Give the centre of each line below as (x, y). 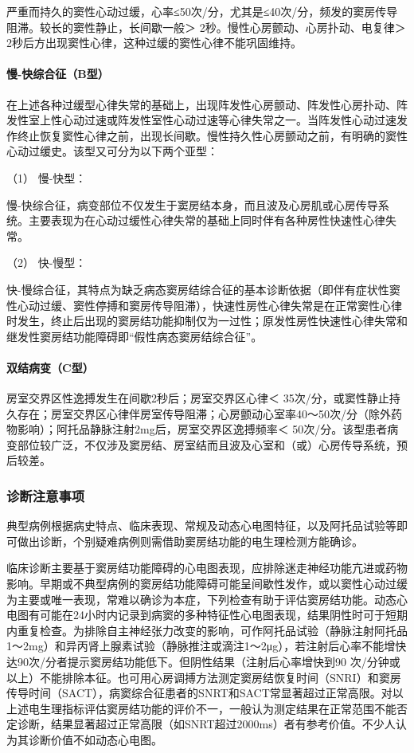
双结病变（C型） (50, 367)
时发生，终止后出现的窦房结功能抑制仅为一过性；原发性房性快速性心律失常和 (207, 321)
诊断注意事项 (46, 495)
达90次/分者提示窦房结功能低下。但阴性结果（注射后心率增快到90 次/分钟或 (203, 662)
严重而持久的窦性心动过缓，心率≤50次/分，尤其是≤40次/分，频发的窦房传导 (202, 11)
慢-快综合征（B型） (58, 74)
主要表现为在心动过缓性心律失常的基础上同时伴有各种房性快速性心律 (207, 220)
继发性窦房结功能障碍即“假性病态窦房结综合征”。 (135, 336)
